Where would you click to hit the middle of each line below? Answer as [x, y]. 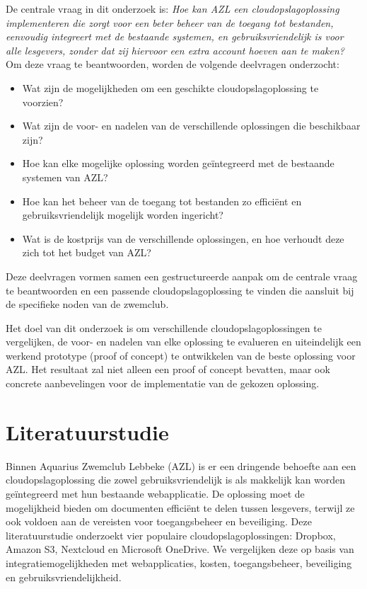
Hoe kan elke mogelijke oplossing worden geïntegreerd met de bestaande [178, 163]
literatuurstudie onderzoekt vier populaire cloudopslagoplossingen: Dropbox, [171, 535]
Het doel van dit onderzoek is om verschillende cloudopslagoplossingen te [164, 327]
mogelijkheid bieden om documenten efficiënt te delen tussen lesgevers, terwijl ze [180, 507]
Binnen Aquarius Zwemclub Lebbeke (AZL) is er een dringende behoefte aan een [181, 465]
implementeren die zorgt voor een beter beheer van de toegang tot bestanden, [170, 22]
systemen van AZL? [65, 177]
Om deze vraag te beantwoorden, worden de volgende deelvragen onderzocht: [173, 64]
